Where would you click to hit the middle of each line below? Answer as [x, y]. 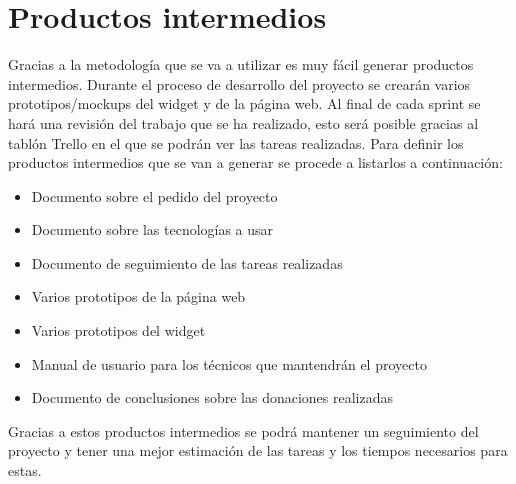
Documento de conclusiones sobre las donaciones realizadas [212, 397]
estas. [25, 470]
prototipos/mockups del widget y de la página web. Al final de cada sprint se [244, 103]
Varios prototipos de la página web [138, 296]
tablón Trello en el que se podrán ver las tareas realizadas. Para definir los [236, 142]
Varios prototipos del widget [118, 330]
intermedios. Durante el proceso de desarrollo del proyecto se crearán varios [239, 83]
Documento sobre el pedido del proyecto [154, 195]
